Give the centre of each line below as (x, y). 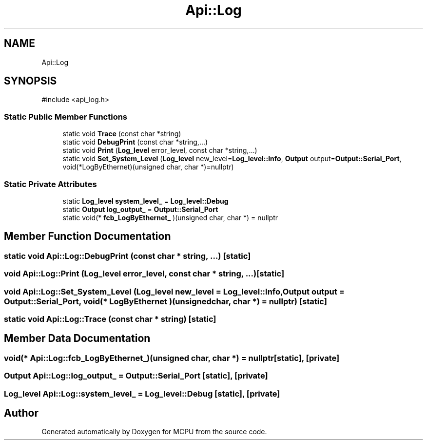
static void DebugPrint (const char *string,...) (135, 142)
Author (21, 413)
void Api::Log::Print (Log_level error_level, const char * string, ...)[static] (144, 274)
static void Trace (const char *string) (122, 134)
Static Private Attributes (50, 184)
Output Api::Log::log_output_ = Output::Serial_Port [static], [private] (136, 376)
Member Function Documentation (87, 236)
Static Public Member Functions (66, 116)
